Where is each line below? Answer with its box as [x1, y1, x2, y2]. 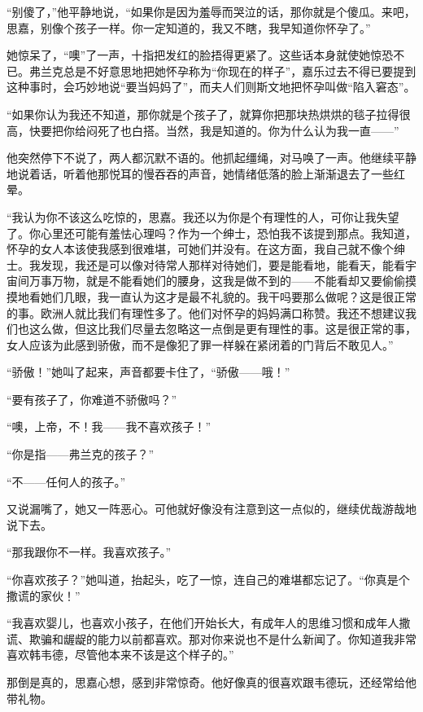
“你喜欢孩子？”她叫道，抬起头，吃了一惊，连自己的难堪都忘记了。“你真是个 [7, 571, 410, 588]
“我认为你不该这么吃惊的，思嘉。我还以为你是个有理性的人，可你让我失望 [7, 208, 399, 225]
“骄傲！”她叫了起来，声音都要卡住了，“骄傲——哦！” [7, 363, 290, 380]
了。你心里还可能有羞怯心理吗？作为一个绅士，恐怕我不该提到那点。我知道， [7, 224, 416, 241]
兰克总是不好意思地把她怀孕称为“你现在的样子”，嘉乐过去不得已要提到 [40, 62, 416, 79]
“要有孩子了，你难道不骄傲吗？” [7, 390, 177, 407]
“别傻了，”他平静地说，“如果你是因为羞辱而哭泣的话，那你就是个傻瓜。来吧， [7, 3, 416, 20]
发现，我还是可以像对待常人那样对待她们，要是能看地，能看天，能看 [40, 256, 405, 273]
